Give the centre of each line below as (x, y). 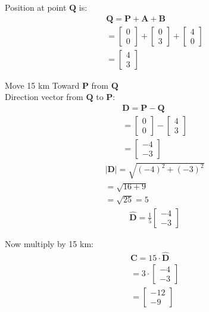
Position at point (36, 7)
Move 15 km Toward (42, 85)
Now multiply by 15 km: (49, 243)
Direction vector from (44, 97)
